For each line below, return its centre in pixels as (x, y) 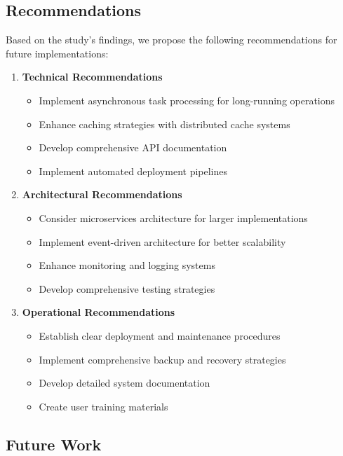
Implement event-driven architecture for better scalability (162, 241)
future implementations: (57, 53)
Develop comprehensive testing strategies (127, 288)
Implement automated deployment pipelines (133, 171)
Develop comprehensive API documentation (133, 147)
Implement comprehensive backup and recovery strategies (162, 359)
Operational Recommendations (99, 312)
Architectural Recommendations (102, 194)
